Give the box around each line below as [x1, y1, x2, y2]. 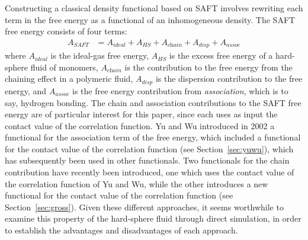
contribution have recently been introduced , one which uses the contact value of [5, 166, 294, 178]
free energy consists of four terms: [5, 25, 127, 37]
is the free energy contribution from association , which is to [72, 84, 288, 97]
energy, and [5, 84, 47, 97]
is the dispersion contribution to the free [155, 72, 303, 85]
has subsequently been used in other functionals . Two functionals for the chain [5, 154, 290, 167]
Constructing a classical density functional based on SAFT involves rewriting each [5, 2, 303, 14]
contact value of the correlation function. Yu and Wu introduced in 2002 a [5, 119, 275, 132]
